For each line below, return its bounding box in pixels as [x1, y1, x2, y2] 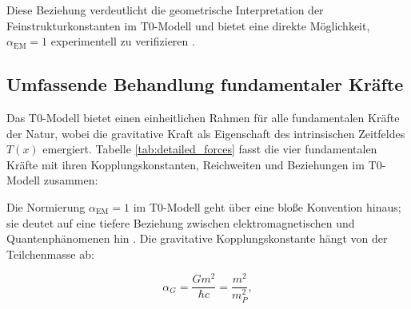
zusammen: [43, 172, 98, 188]
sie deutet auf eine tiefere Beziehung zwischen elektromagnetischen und [6, 214, 355, 231]
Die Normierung [6, 198, 86, 215]
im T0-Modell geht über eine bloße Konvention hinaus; [133, 198, 401, 215]
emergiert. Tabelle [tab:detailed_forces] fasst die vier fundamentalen [42, 141, 377, 157]
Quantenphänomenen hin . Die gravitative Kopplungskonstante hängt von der [6, 230, 388, 247]
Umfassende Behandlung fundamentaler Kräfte [6, 72, 404, 97]
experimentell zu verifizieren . [50, 33, 195, 50]
